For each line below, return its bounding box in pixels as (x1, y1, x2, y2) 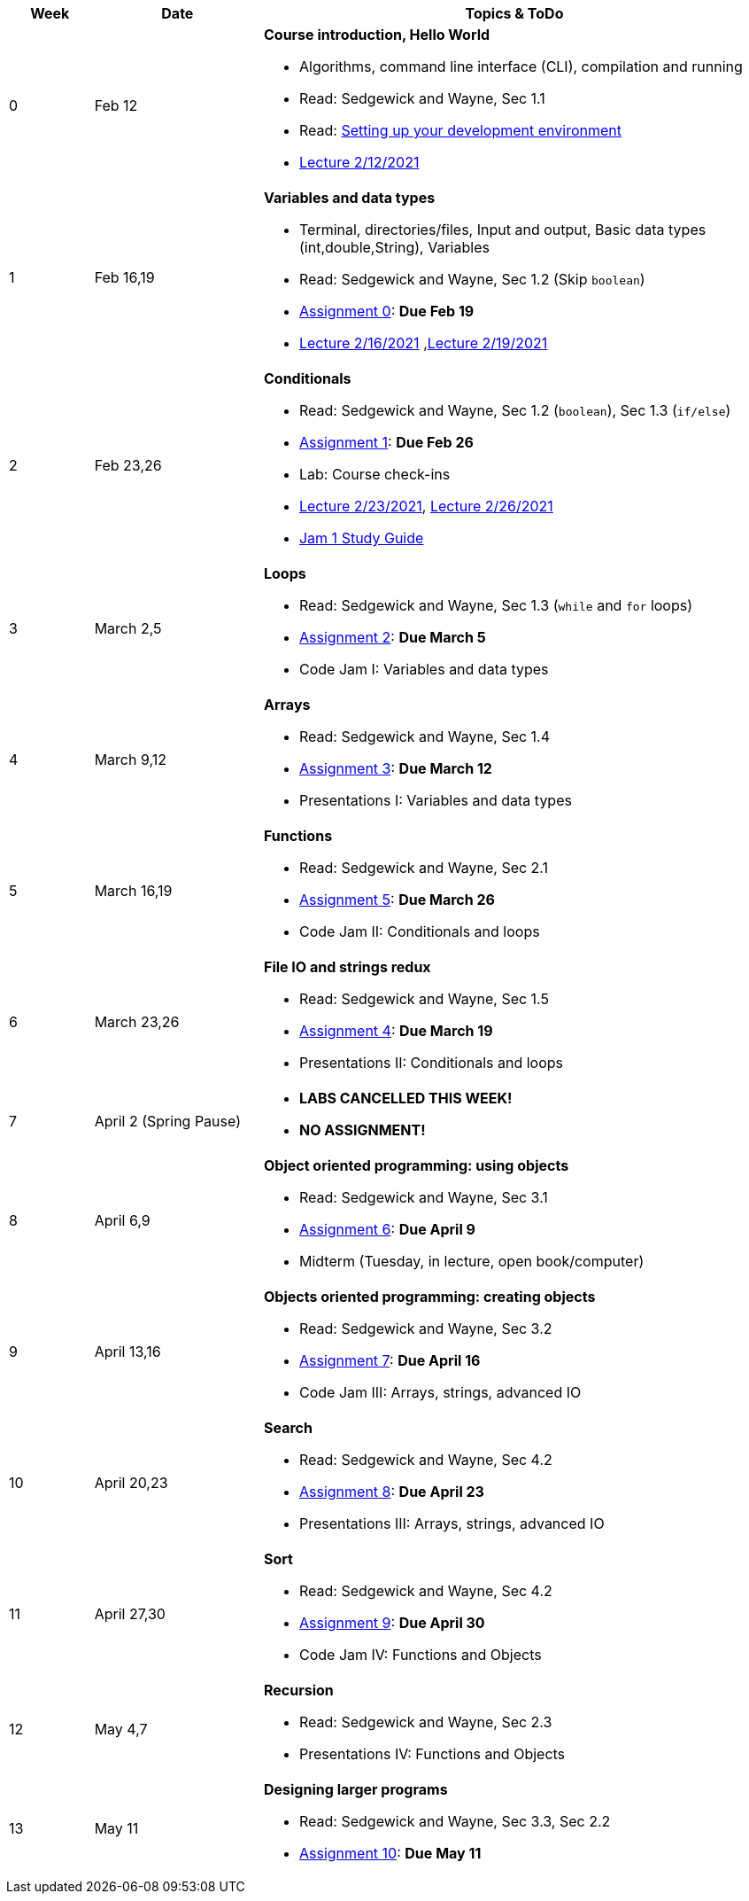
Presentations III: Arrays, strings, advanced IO (298, 1515, 605, 1532)
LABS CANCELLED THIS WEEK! (298, 1089, 513, 1107)
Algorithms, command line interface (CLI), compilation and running (298, 58, 743, 75)
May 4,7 (94, 1720, 148, 1738)
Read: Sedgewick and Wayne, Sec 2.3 (298, 1713, 552, 1731)
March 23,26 (94, 1013, 180, 1031)
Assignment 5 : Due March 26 (298, 891, 495, 908)
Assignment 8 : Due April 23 (298, 1483, 484, 1500)
